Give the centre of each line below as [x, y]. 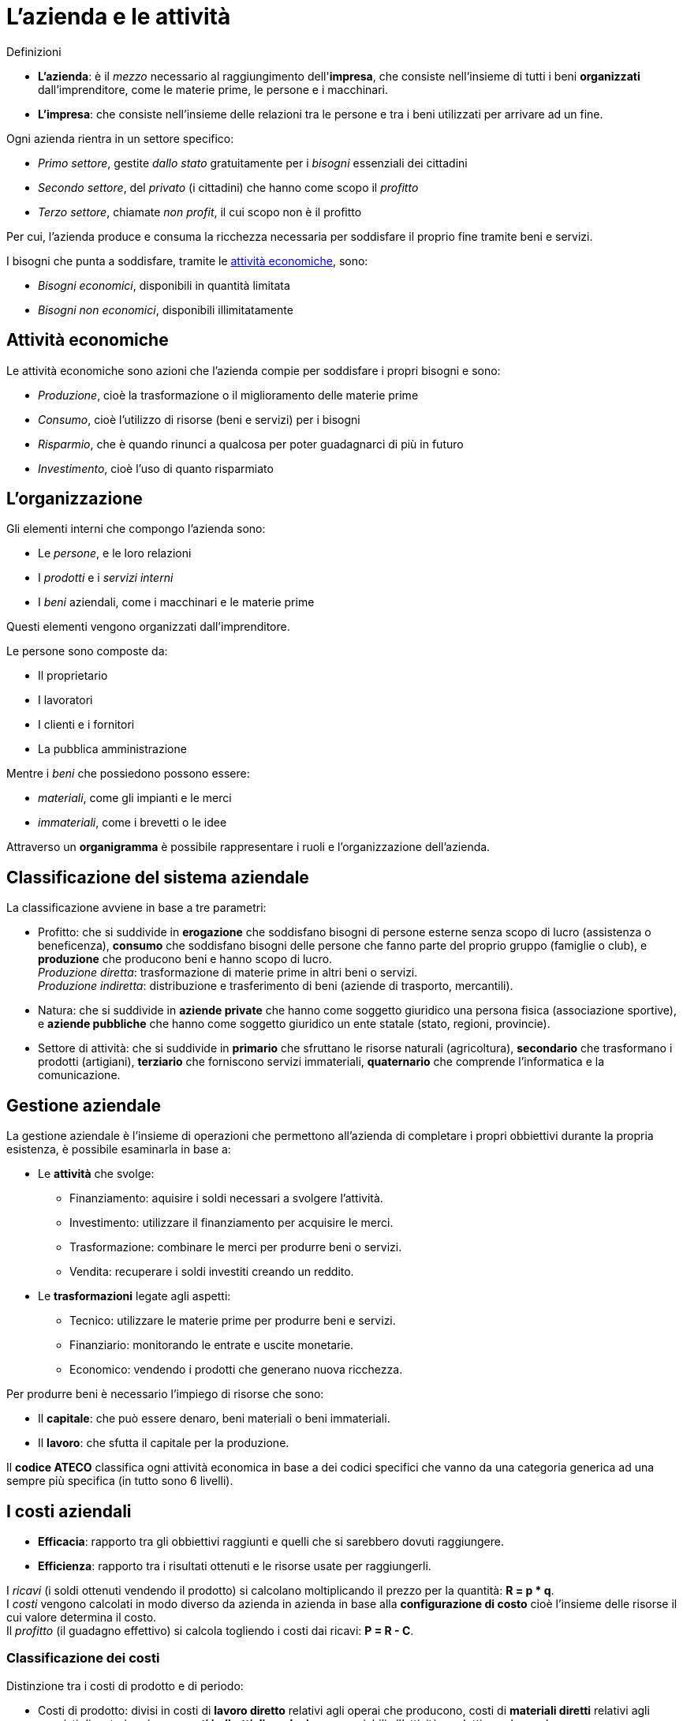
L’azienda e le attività [119, 17]
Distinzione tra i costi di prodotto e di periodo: [125, 1685]
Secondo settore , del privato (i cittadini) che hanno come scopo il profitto [228, 187]
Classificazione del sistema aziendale [158, 877]
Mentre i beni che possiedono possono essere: [128, 774]
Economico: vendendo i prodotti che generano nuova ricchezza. [236, 1370]
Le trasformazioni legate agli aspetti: [134, 1296]
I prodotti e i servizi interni [106, 578]
